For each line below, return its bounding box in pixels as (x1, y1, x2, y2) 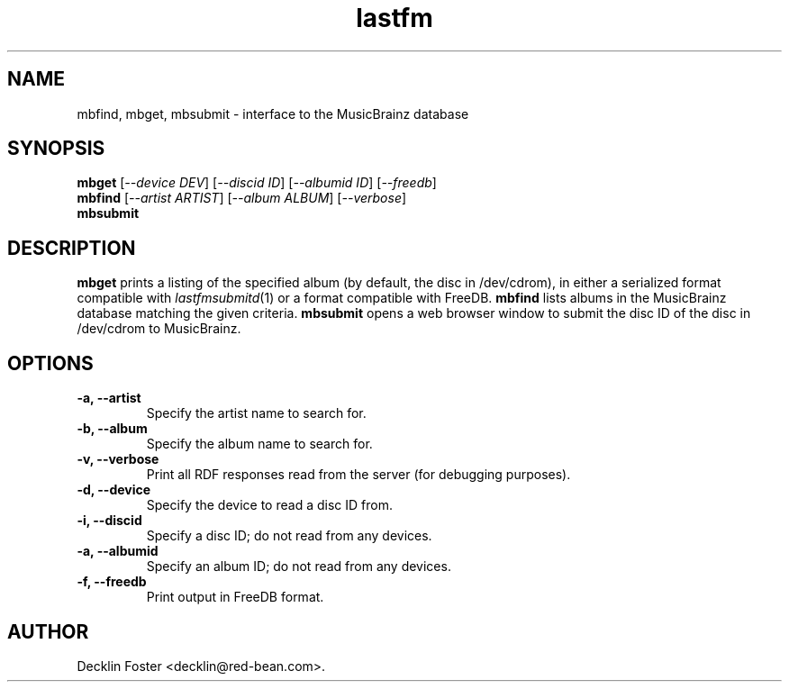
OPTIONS (7, 351, 94, 375)
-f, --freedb (77, 574, 147, 590)
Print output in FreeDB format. (146, 589, 324, 605)
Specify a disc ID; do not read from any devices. (146, 528, 432, 544)
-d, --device (77, 482, 151, 498)
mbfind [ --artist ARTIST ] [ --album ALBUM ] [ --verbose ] (77, 190, 407, 206)
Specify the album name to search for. (146, 436, 373, 452)
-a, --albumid (77, 543, 159, 559)
